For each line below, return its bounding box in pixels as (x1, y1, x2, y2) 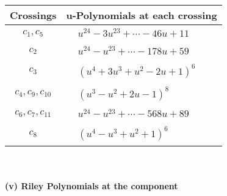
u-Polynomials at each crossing (66, 8, 217, 22)
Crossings (10, 8, 57, 22)
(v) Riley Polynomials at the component (5, 179, 178, 192)
